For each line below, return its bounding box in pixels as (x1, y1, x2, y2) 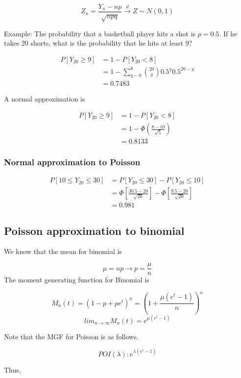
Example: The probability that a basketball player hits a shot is (4, 28, 196, 38)
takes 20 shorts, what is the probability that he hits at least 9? (4, 38, 193, 48)
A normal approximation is (4, 94, 85, 104)
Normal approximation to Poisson (4, 156, 141, 168)
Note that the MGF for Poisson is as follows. (4, 331, 139, 341)
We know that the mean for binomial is (4, 246, 122, 256)
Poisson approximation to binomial (4, 223, 185, 238)
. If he (219, 28, 237, 38)
